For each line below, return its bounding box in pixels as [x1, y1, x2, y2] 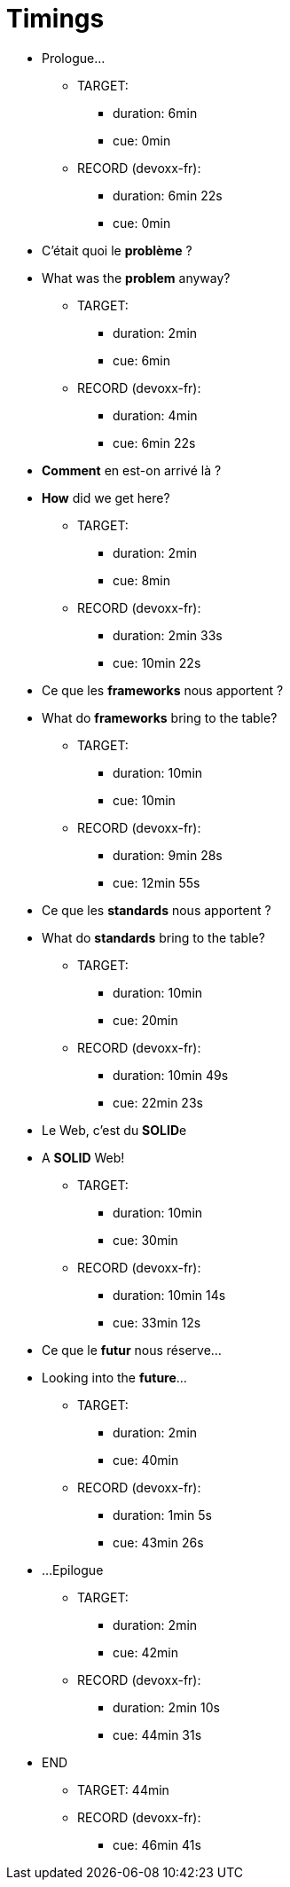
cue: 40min [113, 1452, 179, 1468]
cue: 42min [113, 1644, 178, 1660]
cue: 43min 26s [113, 1534, 204, 1550]
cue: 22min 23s [113, 1094, 203, 1110]
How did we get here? [42, 489, 170, 505]
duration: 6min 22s [113, 187, 223, 203]
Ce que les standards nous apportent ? [42, 902, 271, 918]
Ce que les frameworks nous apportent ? [42, 682, 284, 698]
